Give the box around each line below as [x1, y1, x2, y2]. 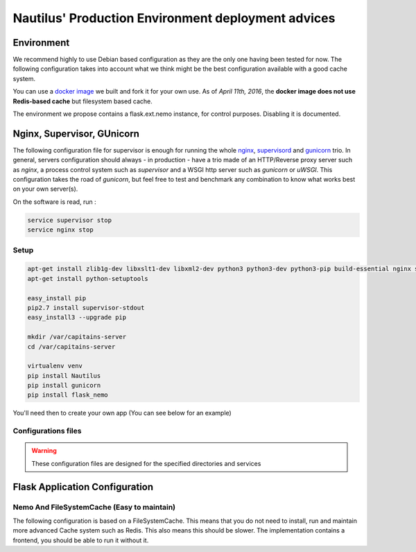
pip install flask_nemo [27, 391, 109, 399]
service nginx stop [27, 226, 94, 234]
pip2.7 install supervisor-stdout [27, 304, 145, 311]
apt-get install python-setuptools [27, 275, 148, 282]
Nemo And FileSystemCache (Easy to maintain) [12, 502, 176, 512]
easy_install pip [27, 294, 87, 302]
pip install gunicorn [27, 381, 101, 390]
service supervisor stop [27, 216, 112, 224]
